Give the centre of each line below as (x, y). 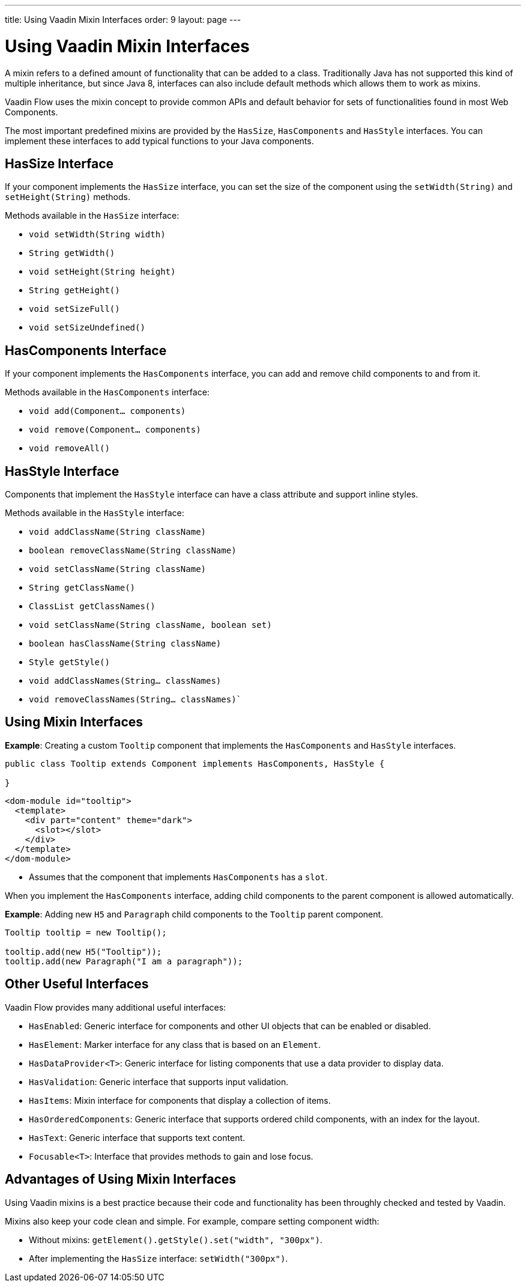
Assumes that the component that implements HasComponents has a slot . (178, 877)
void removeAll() (69, 449)
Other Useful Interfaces (77, 984)
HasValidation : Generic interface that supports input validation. (159, 1082)
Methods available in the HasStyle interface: (95, 513)
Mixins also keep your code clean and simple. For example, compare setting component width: (192, 1221)
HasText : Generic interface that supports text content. (137, 1137)
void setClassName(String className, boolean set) (150, 625)
